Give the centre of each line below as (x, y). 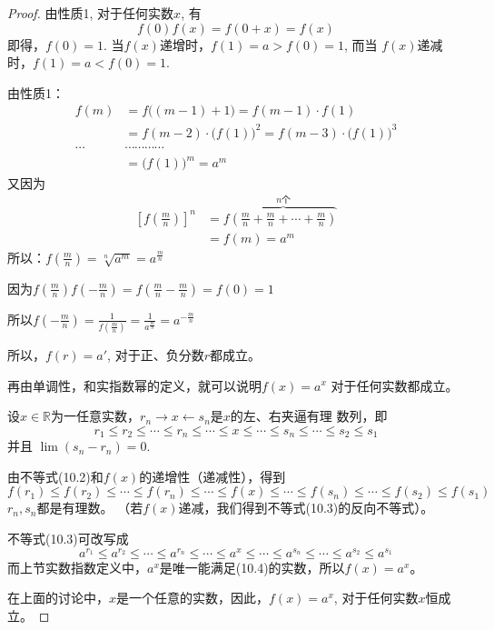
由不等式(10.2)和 (55, 476)
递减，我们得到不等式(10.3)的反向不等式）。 (306, 508)
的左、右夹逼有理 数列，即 (309, 416)
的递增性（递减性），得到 (212, 476)
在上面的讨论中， (58, 598)
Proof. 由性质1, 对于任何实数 (91, 13)
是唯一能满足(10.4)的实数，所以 (252, 567)
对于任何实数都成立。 (395, 385)
